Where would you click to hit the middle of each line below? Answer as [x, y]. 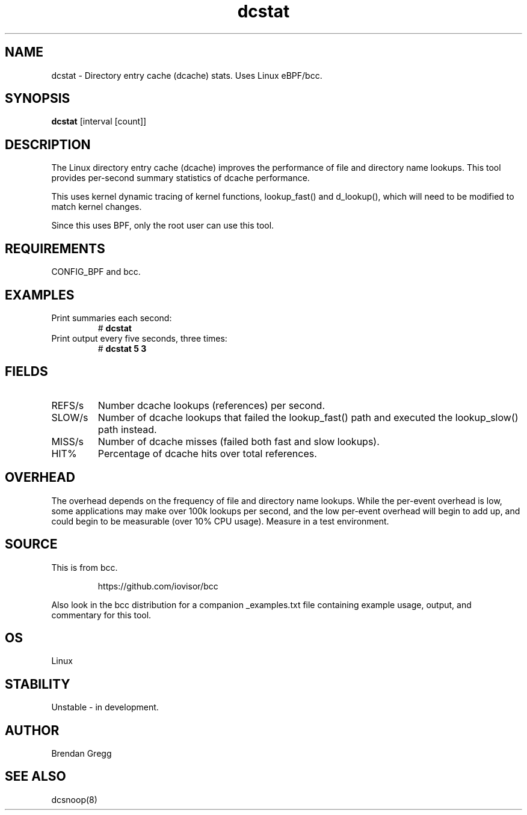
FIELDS [26, 372]
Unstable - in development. [105, 707]
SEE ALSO [35, 777]
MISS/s [67, 441]
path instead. [127, 429]
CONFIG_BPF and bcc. [96, 272]
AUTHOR [32, 730]
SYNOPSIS [38, 99]
